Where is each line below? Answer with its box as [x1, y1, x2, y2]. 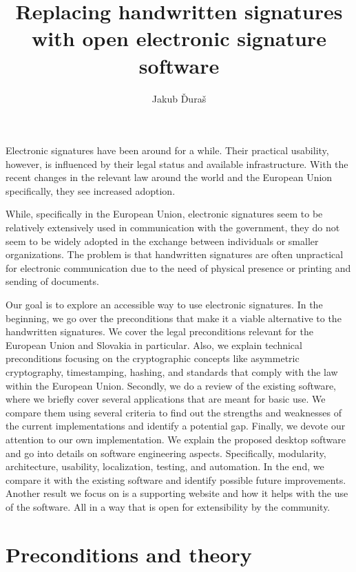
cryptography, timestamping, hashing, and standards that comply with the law [6, 365, 338, 379]
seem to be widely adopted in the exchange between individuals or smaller [6, 233, 319, 248]
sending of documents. [6, 274, 99, 288]
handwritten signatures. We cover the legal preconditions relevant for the [6, 324, 313, 339]
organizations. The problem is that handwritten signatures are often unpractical [6, 247, 344, 262]
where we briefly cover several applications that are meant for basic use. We [6, 392, 326, 406]
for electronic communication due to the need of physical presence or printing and [6, 260, 351, 275]
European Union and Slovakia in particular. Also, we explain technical [6, 337, 302, 352]
